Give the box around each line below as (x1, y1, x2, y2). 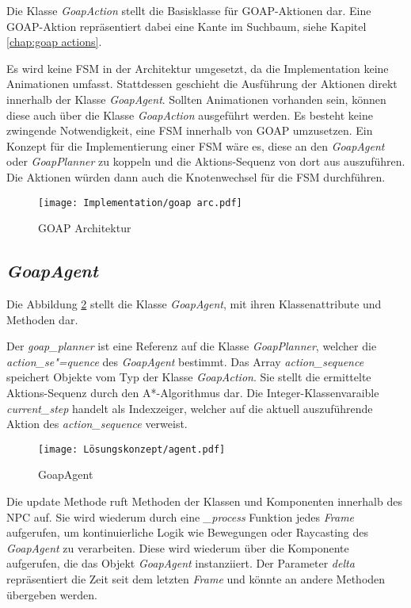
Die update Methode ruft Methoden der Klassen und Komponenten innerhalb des (6, 492, 402, 509)
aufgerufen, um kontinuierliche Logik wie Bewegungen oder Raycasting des (6, 524, 369, 541)
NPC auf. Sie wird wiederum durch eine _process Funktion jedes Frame (6, 508, 355, 525)
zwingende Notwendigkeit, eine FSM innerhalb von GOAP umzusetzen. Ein (6, 122, 373, 139)
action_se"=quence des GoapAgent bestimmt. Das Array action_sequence (6, 353, 364, 369)
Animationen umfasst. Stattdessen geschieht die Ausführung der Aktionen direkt (6, 75, 398, 92)
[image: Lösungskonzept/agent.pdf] (38, 443, 226, 455)
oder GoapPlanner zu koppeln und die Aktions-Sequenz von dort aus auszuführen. (6, 153, 405, 170)
